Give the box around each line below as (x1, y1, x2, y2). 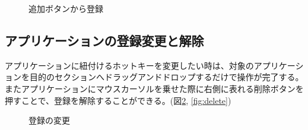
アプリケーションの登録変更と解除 (5, 31, 204, 49)
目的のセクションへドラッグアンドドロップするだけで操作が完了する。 (29, 71, 304, 83)
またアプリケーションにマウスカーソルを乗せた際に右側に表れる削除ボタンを (5, 82, 304, 94)
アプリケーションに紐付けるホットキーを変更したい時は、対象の (5, 59, 254, 71)
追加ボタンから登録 (28, 2, 103, 14)
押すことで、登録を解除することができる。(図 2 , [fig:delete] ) (5, 94, 231, 106)
